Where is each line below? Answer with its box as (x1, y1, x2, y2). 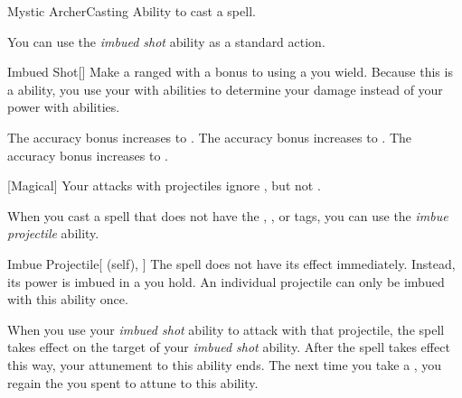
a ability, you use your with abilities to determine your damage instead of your (7, 79, 443, 98)
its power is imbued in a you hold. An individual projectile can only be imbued (7, 272, 445, 291)
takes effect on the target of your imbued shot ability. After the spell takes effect (7, 338, 450, 356)
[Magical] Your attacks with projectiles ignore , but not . (7, 176, 321, 195)
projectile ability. (7, 224, 99, 243)
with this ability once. (7, 290, 128, 309)
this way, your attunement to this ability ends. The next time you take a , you (7, 355, 442, 374)
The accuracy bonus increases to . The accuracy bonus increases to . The (7, 127, 411, 146)
